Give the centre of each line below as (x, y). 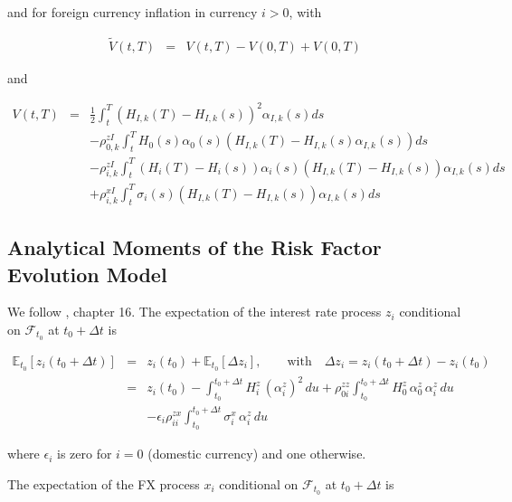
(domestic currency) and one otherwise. (257, 454)
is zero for (85, 454)
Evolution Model (87, 274)
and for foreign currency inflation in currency (133, 12)
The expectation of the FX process (104, 483)
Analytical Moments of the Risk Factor (194, 247)
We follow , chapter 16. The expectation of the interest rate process (194, 312)
